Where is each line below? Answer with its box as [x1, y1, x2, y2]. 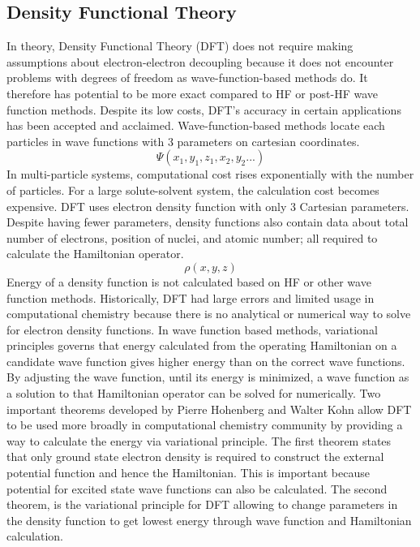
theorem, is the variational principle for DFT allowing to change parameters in [6, 496, 398, 513]
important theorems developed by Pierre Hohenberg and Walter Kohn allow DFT [6, 400, 412, 417]
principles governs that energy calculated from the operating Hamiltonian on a [6, 337, 397, 354]
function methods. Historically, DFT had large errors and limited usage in [6, 289, 375, 306]
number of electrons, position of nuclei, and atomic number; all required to [6, 229, 378, 246]
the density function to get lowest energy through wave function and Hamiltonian [6, 511, 412, 528]
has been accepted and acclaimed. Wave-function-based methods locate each [6, 117, 385, 134]
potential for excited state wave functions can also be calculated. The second [6, 480, 388, 497]
